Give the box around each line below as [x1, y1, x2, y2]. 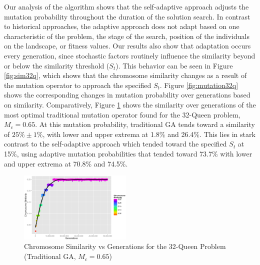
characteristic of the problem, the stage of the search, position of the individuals [4, 30, 249, 41]
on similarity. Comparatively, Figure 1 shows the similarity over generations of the [4, 99, 256, 109]
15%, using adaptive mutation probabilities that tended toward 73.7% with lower [4, 148, 252, 158]
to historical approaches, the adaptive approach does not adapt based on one [4, 21, 239, 31]
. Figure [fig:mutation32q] [159, 79, 238, 90]
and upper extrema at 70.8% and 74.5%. [4, 158, 128, 168]
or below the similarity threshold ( [4, 60, 109, 70]
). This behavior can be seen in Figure [115, 60, 233, 70]
